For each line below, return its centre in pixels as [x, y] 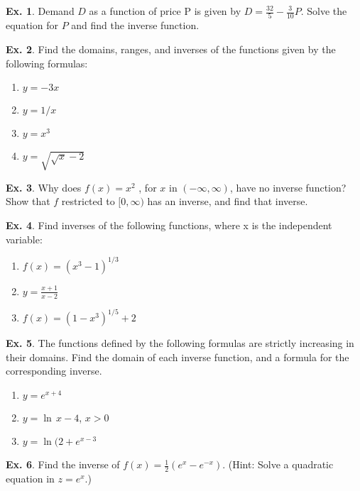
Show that [28, 201]
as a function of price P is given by [165, 11]
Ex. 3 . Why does [44, 187]
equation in [30, 479]
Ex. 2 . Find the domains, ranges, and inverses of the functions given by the [171, 49]
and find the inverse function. [135, 25]
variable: [24, 239]
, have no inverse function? [288, 187]
